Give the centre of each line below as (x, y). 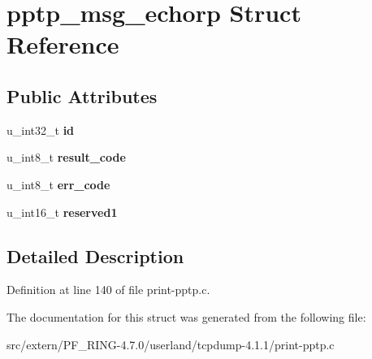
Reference (63, 44)
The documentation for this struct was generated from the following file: (186, 316)
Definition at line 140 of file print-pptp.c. (108, 290)
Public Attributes (82, 95)
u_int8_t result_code (66, 157)
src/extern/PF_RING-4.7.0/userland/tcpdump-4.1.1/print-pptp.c (171, 344)
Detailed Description (95, 255)
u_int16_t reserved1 (62, 212)
